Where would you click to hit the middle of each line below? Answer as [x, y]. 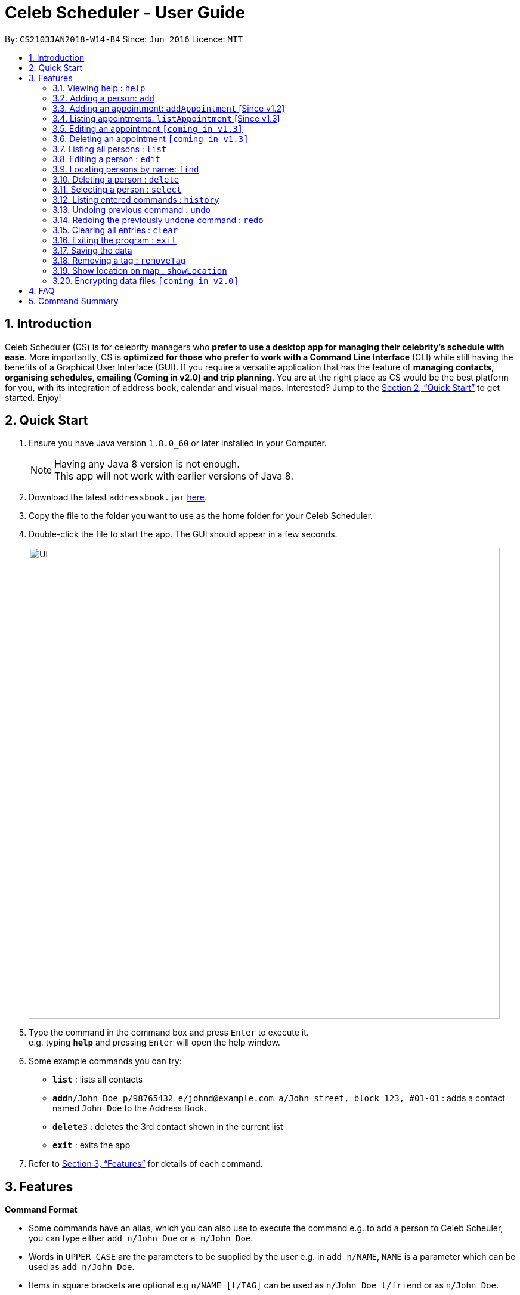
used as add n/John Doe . [82, 1267]
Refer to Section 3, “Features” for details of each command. [146, 1164]
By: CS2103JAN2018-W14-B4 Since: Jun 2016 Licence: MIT [124, 39]
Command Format [41, 1210]
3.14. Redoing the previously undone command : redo [158, 220]
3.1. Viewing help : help [99, 88]
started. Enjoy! [33, 397]
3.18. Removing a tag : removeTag [119, 260]
